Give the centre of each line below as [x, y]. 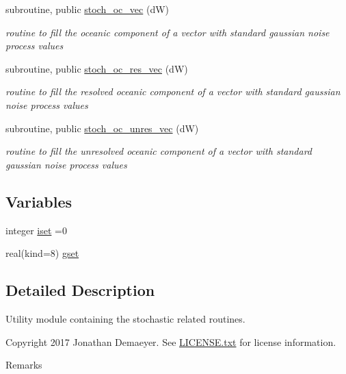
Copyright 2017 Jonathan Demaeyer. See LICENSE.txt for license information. [171, 341]
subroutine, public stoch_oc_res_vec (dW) [97, 68]
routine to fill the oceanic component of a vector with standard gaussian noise [168, 32]
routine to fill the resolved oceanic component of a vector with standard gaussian [173, 91]
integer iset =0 [36, 230]
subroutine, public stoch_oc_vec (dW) [88, 9]
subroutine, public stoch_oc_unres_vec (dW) [102, 128]
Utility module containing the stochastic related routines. [125, 318]
